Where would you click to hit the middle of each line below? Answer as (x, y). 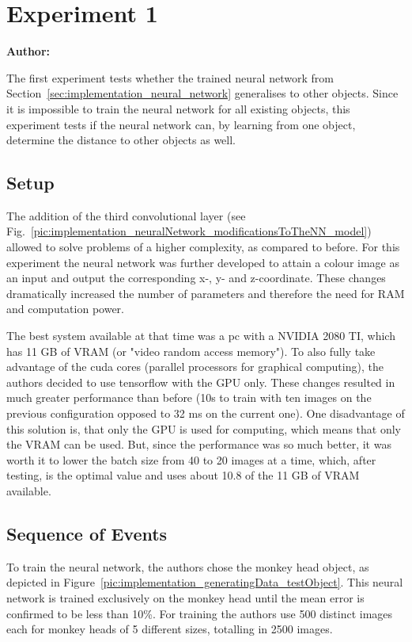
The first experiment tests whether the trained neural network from (170, 77)
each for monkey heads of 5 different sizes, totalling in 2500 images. (170, 629)
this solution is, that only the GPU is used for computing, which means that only (204, 428)
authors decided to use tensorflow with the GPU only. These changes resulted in (201, 382)
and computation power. (66, 309)
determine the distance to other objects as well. (121, 140)
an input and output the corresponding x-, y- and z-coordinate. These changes (196, 278)
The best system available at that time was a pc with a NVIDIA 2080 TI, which (201, 336)
